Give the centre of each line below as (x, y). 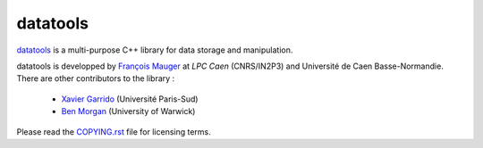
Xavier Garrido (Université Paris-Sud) (130, 99)
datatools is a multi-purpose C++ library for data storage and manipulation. (155, 50)
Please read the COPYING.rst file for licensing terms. (114, 132)
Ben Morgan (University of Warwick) (128, 111)
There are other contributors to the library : (96, 78)
